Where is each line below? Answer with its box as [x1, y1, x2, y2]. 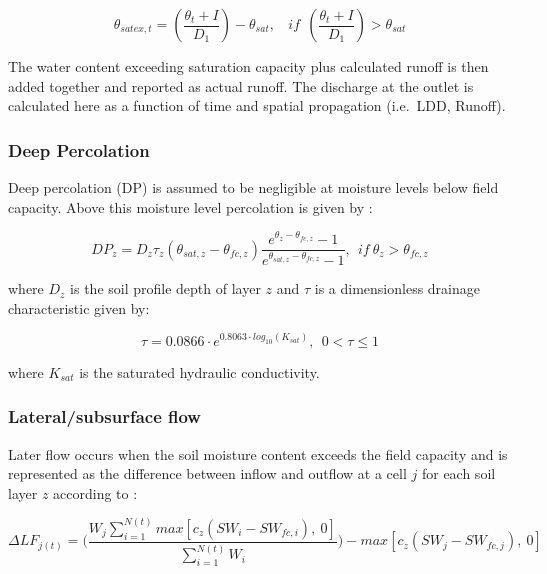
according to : [53, 482, 138, 503]
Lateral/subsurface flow [8, 404, 201, 429]
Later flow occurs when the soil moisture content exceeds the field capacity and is [8, 443, 508, 464]
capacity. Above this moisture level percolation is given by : [8, 196, 373, 217]
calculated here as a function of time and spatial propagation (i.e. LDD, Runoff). [8, 95, 506, 116]
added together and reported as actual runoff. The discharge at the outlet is [8, 75, 474, 96]
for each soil [421, 463, 496, 484]
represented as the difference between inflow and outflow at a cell [8, 463, 407, 484]
